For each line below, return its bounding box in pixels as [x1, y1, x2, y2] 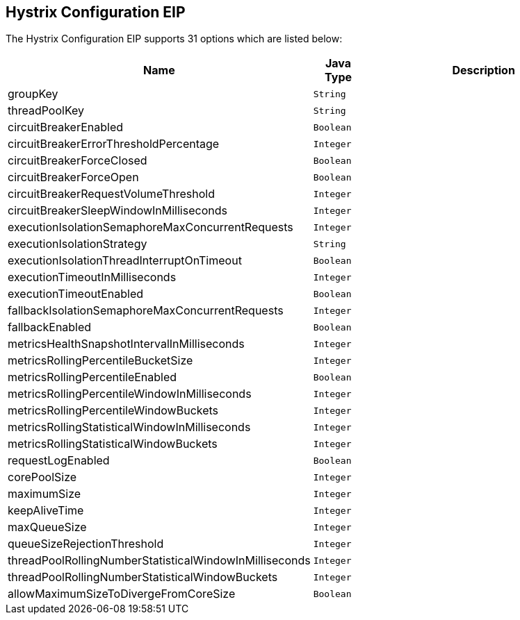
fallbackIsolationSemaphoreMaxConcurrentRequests [8, 303, 284, 318]
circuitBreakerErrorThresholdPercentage [8, 137, 220, 151]
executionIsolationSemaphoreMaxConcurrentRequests [8, 220, 293, 235]
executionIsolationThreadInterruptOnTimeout [8, 253, 242, 268]
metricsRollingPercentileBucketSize [8, 353, 193, 368]
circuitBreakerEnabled [8, 120, 124, 135]
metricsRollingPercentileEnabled [8, 370, 177, 385]
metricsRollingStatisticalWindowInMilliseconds [8, 420, 251, 435]
